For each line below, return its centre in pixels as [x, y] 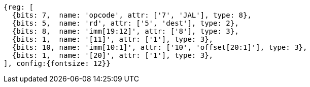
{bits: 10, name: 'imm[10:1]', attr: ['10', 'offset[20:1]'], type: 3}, [160, 47]
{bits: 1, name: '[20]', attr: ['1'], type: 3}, [113, 55]
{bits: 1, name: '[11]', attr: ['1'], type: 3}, [113, 39]
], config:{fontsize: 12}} [57, 63]
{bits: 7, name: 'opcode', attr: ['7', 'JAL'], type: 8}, [132, 15]
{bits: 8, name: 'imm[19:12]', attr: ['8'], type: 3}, [125, 31]
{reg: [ [19, 7]
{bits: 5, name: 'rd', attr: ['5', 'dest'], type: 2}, [125, 23]
